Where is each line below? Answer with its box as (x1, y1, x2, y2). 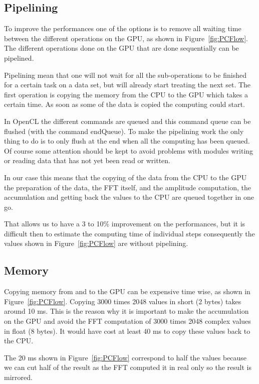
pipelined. (4, 52, 34, 63)
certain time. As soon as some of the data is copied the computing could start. (4, 99, 245, 109)
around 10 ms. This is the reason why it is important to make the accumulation (4, 306, 249, 316)
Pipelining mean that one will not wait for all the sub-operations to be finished (4, 69, 246, 80)
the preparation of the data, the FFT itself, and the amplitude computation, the (4, 182, 251, 192)
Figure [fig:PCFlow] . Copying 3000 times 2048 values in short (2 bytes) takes (4, 296, 241, 306)
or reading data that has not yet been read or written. (4, 155, 171, 166)
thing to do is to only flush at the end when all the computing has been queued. (4, 136, 250, 146)
